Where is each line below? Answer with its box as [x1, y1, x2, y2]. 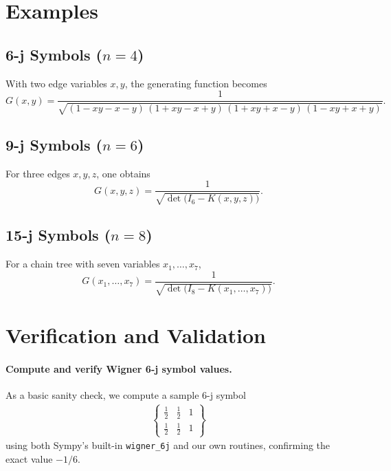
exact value [5, 451, 53, 465]
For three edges [5, 166, 70, 180]
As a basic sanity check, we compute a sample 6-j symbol [5, 388, 246, 402]
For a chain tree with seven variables [5, 256, 160, 271]
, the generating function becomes [124, 76, 267, 90]
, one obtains [96, 166, 150, 180]
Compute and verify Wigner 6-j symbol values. [5, 362, 232, 376]
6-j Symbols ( [5, 43, 102, 65]
